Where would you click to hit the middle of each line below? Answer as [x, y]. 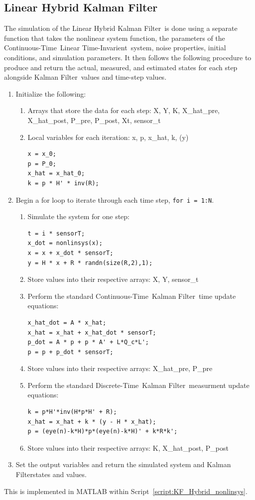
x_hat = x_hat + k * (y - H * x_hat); [92, 422]
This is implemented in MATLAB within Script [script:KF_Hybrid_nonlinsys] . [126, 491]
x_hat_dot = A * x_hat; [67, 322]
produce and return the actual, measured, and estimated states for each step [121, 67]
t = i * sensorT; [56, 233]
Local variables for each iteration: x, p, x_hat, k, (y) [108, 137]
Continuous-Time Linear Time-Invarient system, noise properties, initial [115, 48]
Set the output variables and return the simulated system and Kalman [123, 464]
